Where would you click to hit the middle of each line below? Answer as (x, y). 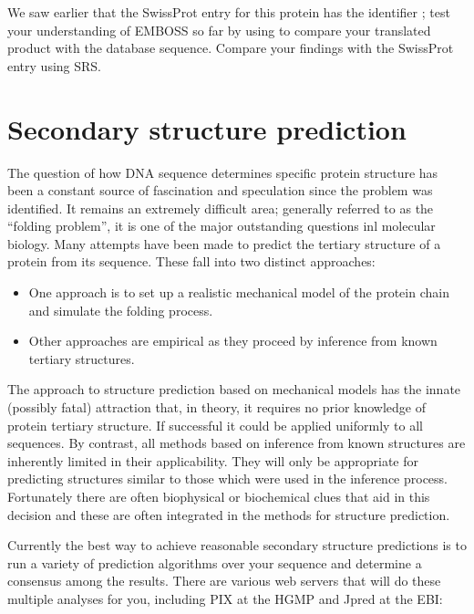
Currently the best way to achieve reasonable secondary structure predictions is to (237, 545)
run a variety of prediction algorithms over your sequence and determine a (215, 562)
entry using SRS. (54, 65)
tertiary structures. (82, 358)
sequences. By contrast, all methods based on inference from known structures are (237, 443)
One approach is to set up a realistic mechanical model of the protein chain (239, 292)
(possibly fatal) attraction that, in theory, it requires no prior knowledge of (217, 407)
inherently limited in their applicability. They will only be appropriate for (213, 460)
